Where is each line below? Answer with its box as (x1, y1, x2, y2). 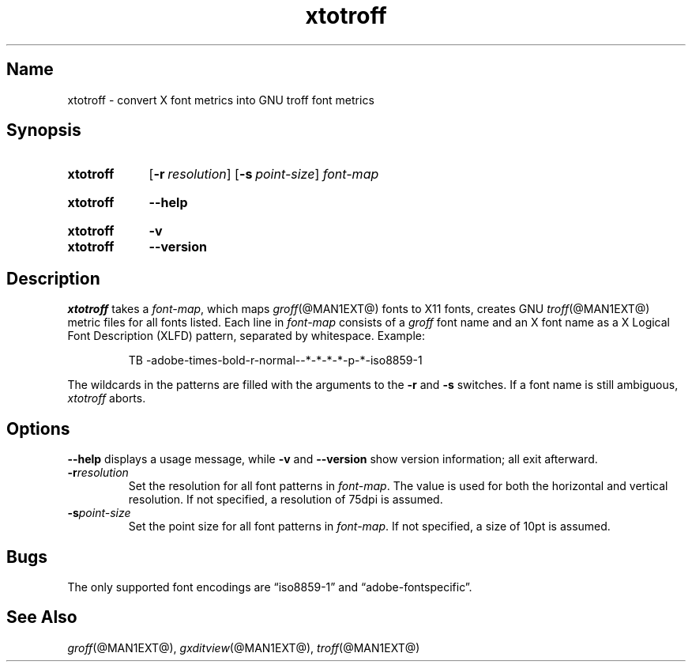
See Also (6, 607, 77, 628)
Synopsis (6, 120, 81, 141)
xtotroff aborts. (67, 391, 146, 406)
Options (6, 418, 70, 439)
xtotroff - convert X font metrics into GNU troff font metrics (67, 92, 374, 107)
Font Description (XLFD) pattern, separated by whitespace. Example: (67, 329, 425, 343)
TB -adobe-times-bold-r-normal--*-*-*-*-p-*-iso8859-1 (128, 353, 423, 368)
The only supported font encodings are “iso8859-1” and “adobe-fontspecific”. (67, 579, 472, 594)
